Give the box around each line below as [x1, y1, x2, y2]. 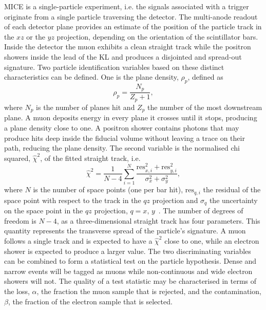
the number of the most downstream [147, 101, 262, 112]
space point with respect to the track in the [4, 194, 141, 205]
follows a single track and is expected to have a [4, 235, 153, 246]
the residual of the [203, 184, 261, 195]
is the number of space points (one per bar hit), [33, 184, 183, 195]
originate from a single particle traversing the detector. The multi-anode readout [4, 11, 258, 22]
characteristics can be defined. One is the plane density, [4, 71, 179, 82]
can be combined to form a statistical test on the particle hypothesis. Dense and [4, 256, 257, 266]
